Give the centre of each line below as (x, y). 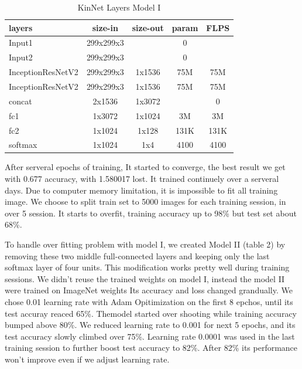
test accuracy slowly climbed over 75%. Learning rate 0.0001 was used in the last (150, 336)
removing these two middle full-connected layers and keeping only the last (137, 255)
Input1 (21, 43)
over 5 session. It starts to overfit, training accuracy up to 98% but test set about (151, 213)
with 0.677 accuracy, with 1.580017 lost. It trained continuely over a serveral (142, 179)
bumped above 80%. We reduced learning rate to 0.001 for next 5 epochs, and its (150, 325)
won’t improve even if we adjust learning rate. (87, 359)
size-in (105, 27)
